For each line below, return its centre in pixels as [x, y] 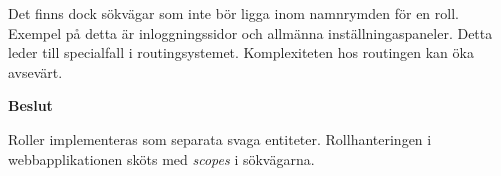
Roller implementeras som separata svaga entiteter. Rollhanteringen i [220, 138]
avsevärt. [35, 71]
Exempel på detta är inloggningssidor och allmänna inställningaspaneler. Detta [250, 32]
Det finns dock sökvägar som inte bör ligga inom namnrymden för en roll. [233, 13]
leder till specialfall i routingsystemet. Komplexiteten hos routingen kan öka [241, 52]
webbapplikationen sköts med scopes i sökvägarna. [161, 158]
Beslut [30, 105]
